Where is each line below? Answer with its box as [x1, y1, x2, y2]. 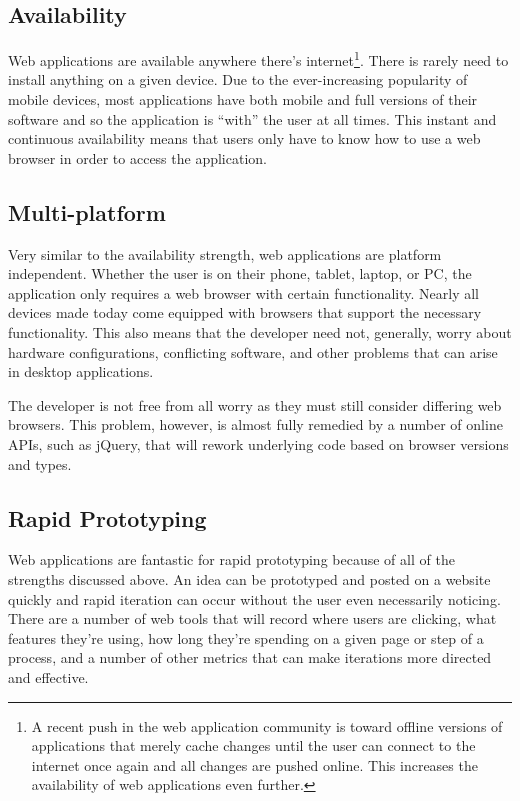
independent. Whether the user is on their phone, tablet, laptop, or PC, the [8, 263, 472, 284]
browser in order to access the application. [8, 147, 267, 168]
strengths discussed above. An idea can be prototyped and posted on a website [8, 568, 491, 589]
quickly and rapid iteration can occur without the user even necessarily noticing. [8, 588, 501, 609]
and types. [8, 453, 72, 474]
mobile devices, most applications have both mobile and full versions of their [8, 89, 478, 110]
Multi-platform [8, 196, 166, 227]
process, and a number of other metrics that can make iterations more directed [8, 647, 492, 668]
